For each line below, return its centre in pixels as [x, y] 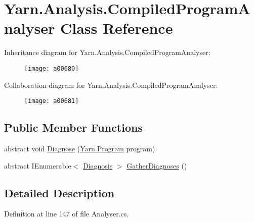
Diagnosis [98, 165]
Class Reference [116, 28]
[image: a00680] [52, 68]
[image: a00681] [52, 101]
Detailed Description [59, 192]
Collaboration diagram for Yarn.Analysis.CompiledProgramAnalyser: [111, 85]
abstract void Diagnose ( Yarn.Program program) [80, 149]
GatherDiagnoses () [157, 165]
